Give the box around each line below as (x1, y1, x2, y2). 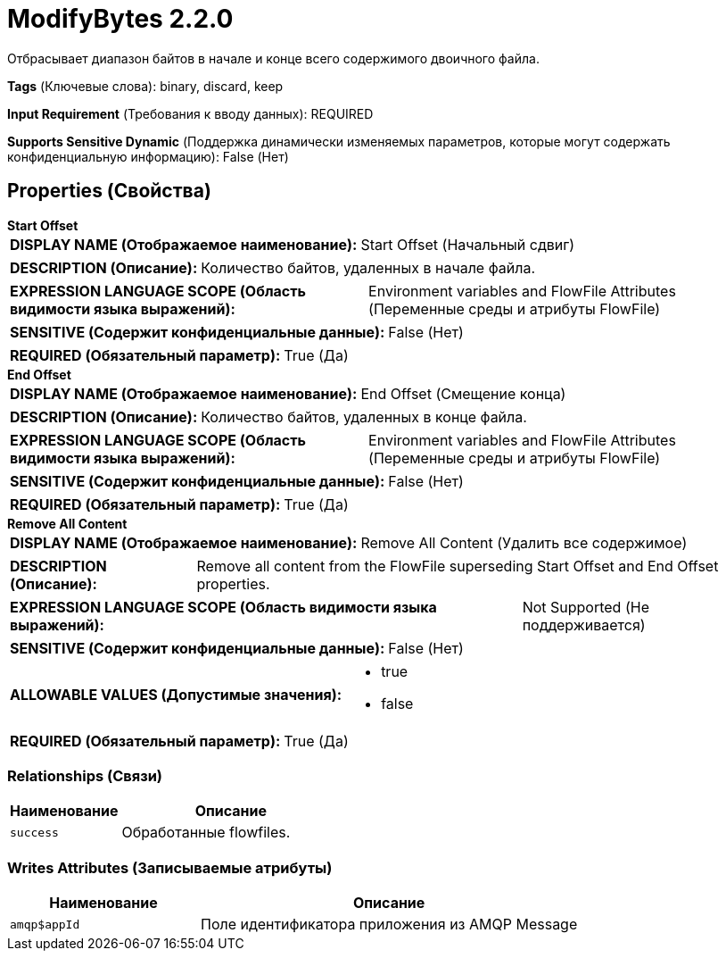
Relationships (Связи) (7, 766, 162, 785)
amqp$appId (10, 917, 80, 931)
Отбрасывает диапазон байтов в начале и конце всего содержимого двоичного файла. (7, 50, 540, 66)
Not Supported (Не (522, 597, 649, 616)
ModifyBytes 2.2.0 (7, 4, 234, 34)
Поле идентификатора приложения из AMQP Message (201, 915, 578, 934)
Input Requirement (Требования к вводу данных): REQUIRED (7, 105, 374, 121)
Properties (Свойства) (7, 179, 211, 203)
